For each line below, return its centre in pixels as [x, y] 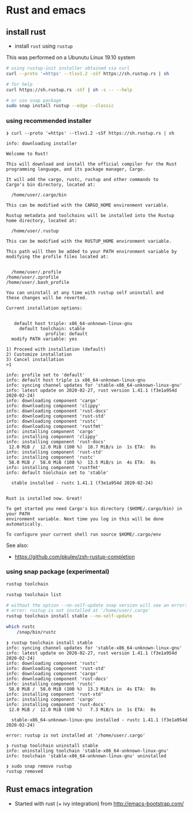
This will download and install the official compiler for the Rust [92, 164]
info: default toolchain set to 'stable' [57, 473]
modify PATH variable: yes [44, 339]
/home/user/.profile [36, 272]
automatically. [25, 524]
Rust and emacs [46, 10]
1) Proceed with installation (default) [56, 349]
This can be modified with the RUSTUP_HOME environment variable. [89, 241]
